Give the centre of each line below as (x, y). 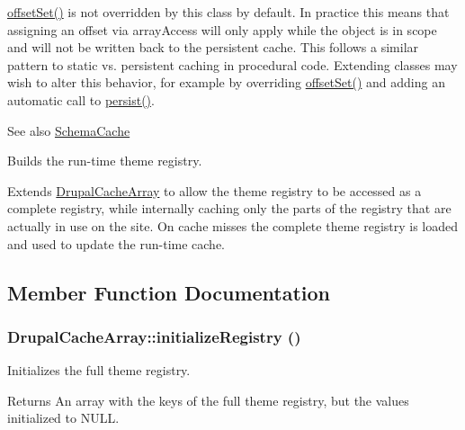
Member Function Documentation (169, 292)
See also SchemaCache (69, 130)
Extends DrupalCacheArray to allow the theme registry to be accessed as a (215, 190)
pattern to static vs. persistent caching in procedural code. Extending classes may (232, 64)
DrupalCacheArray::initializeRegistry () (154, 336)
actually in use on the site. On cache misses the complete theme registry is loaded (233, 225)
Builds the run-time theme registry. (105, 161)
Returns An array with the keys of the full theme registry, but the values (208, 400)
